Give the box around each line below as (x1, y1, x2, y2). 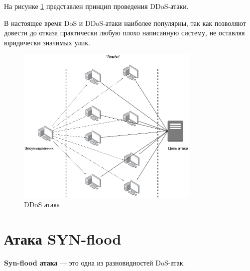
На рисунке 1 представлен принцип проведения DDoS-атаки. (4, 1, 189, 11)
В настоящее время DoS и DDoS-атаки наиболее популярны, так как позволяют (4, 17, 246, 28)
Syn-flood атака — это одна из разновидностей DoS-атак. (4, 258, 185, 268)
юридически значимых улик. (4, 37, 91, 47)
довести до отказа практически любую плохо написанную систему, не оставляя (4, 27, 245, 38)
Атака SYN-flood (4, 229, 122, 249)
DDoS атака (24, 199, 60, 210)
